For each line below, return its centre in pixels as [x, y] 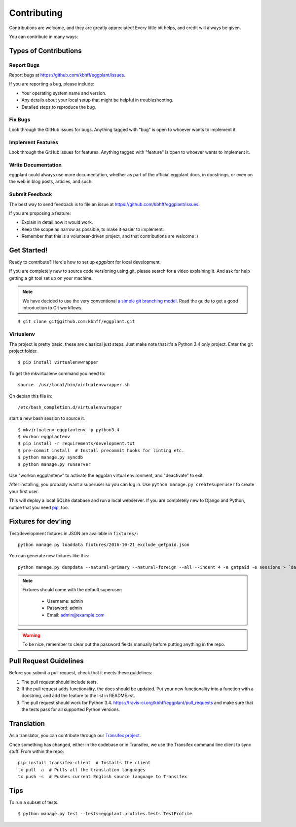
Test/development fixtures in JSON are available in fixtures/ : [74, 533]
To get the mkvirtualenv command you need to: [57, 373]
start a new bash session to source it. [47, 418]
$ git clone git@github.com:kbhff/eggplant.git [76, 322]
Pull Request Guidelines [46, 661]
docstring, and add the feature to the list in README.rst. [78, 696]
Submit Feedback [31, 194]
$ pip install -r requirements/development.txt [76, 444]
